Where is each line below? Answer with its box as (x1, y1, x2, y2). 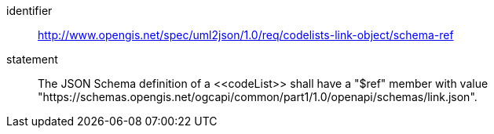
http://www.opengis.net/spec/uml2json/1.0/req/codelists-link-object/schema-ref (38, 28, 454, 42)
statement (6, 53, 58, 66)
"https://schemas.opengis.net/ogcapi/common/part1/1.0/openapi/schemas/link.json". (38, 90, 478, 103)
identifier (6, 4, 53, 17)
